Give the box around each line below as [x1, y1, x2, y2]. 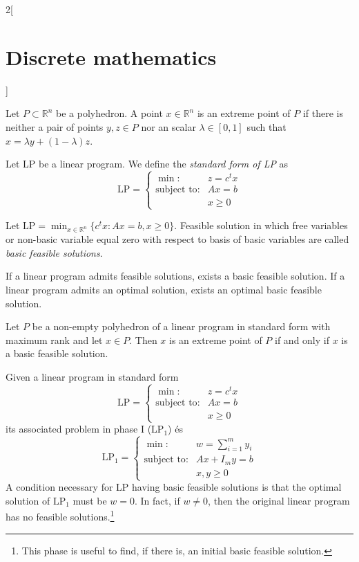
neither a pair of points [6, 119, 104, 134]
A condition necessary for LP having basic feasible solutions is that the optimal [6, 480, 342, 494]
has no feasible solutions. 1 [6, 507, 115, 523]
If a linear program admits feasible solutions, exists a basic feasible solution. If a [6, 269, 345, 283]
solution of [6, 493, 50, 507]
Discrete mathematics [6, 42, 217, 71]
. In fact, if [135, 493, 180, 507]
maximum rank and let [6, 332, 103, 347]
